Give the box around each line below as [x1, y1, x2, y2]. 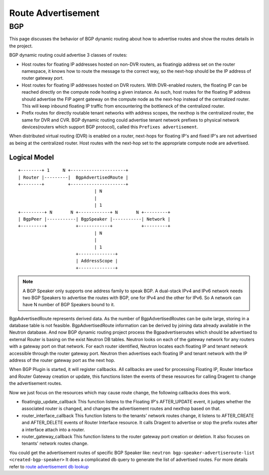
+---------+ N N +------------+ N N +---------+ [18, 209, 170, 215]
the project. [9, 43, 33, 49]
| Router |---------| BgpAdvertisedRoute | [18, 174, 129, 180]
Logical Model [9, 153, 54, 161]
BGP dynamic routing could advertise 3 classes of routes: [9, 52, 128, 58]
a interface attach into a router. [21, 426, 85, 433]
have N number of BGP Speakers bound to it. [22, 302, 115, 308]
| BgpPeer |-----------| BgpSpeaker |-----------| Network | [18, 217, 170, 222]
